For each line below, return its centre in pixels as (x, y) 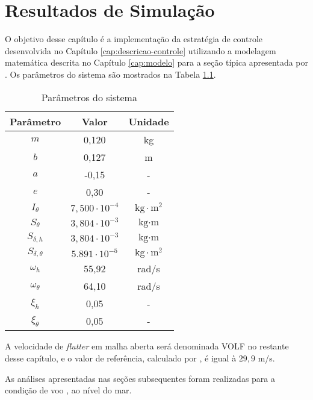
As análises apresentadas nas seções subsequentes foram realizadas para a (140, 378)
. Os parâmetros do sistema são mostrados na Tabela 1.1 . (110, 74)
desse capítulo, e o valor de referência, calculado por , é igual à (121, 358)
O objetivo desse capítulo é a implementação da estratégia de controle (134, 39)
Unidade (149, 121)
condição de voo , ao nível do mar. (68, 390)
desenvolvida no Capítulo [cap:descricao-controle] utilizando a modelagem (141, 50)
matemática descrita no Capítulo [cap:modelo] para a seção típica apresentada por (156, 62)
